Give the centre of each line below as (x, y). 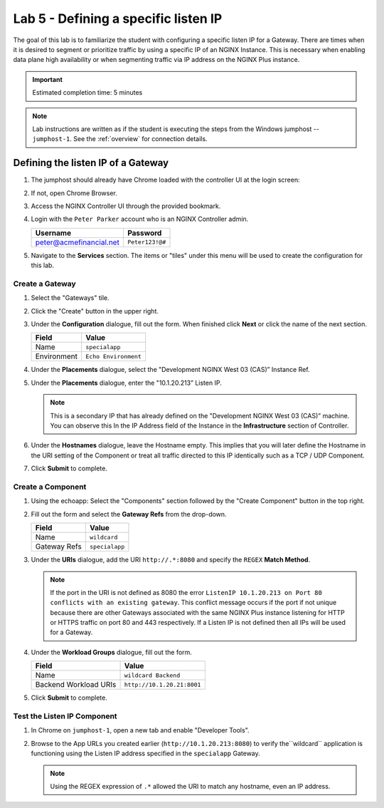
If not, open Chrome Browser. (74, 193)
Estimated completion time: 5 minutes (87, 93)
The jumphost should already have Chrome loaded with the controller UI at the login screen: (165, 180)
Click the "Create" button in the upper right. (95, 311)
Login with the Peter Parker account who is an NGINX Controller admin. (140, 219)
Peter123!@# (146, 242)
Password (144, 233)
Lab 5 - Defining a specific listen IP (118, 19)
